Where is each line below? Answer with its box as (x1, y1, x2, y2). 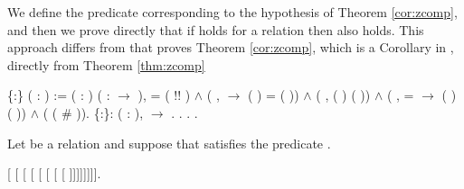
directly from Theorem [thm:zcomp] (7, 55, 205, 74)
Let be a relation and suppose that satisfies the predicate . (7, 133, 331, 152)
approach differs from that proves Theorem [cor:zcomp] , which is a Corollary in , (7, 38, 454, 57)
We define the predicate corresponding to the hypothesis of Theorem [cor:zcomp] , (7, 3, 458, 21)
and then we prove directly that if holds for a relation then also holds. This (7, 20, 424, 39)
